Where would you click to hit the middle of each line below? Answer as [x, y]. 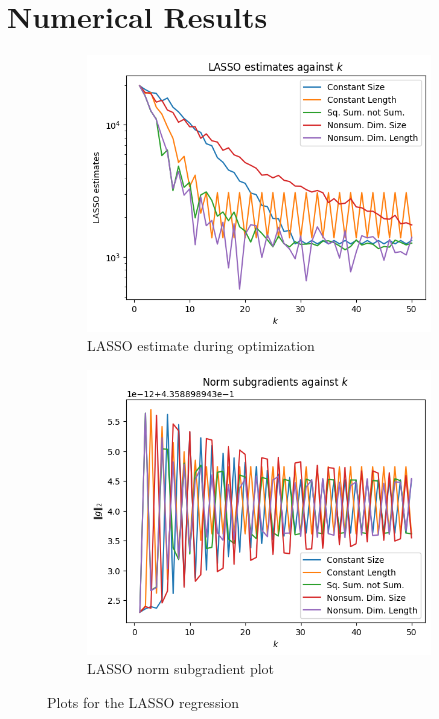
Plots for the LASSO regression [143, 701]
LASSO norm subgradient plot [181, 668]
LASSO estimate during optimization [201, 345]
